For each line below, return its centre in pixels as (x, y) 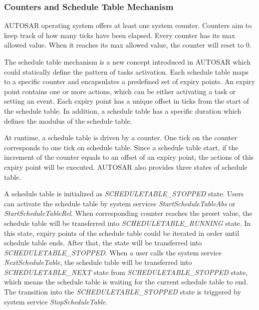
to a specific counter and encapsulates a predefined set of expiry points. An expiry (129, 81)
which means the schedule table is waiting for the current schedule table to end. (126, 282)
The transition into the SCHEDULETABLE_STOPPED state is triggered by (123, 292)
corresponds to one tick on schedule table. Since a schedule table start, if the (121, 147)
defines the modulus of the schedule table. (68, 120)
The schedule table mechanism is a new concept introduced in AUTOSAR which (127, 62)
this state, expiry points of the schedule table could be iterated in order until (122, 233)
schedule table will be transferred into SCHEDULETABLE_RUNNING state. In (128, 223)
